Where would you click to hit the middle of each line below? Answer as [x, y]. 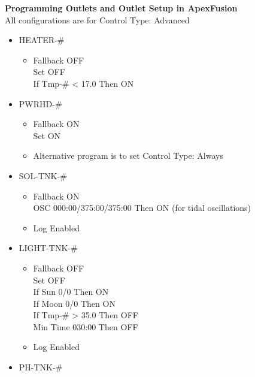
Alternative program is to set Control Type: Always [128, 156]
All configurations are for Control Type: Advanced [97, 19]
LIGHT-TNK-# [48, 248]
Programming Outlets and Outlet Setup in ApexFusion [121, 8]
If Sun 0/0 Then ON [71, 292]
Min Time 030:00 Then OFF [86, 326]
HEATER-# [42, 40]
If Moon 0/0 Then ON [74, 303]
